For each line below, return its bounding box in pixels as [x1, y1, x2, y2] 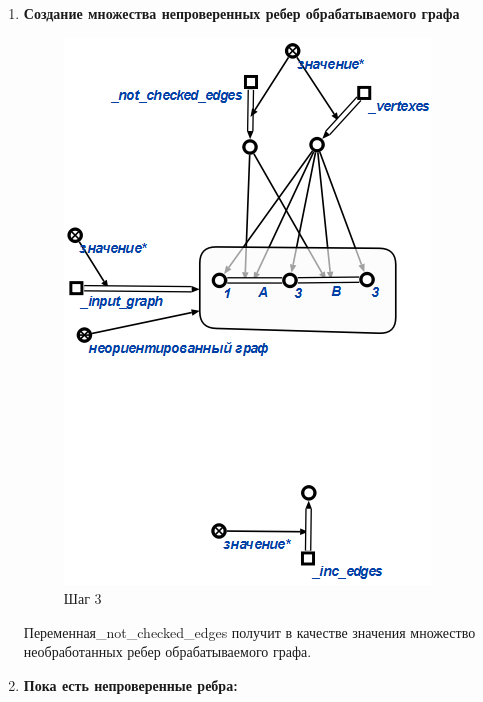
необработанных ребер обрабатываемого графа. [23, 641, 312, 662]
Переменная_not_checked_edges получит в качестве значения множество [23, 621, 476, 642]
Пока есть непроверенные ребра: [23, 674, 238, 695]
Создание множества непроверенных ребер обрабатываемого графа [23, 3, 460, 23]
